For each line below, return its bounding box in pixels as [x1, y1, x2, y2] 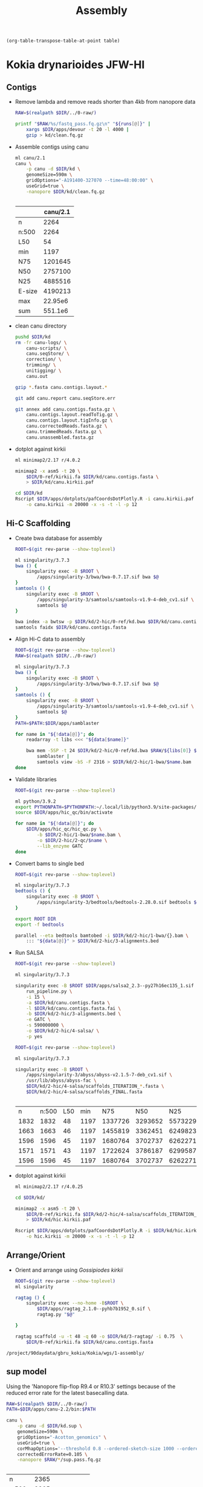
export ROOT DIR [14, 915, 56, 922]
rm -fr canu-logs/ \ [14, 339, 67, 346]
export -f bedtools [14, 922, 65, 928]
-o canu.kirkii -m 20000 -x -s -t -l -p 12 [26, 502, 138, 508]
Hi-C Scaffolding [6, 518, 71, 528]
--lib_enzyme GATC [37, 843, 83, 849]
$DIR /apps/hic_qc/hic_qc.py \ [26, 826, 102, 832]
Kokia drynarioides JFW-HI [6, 58, 145, 72]
